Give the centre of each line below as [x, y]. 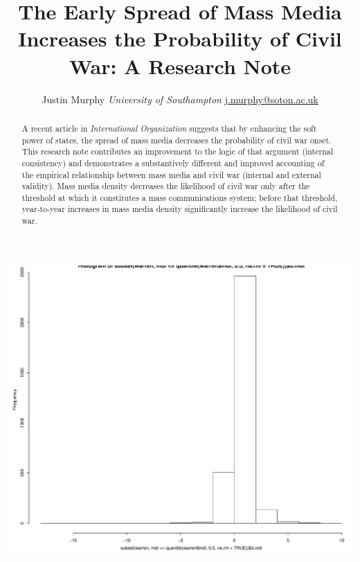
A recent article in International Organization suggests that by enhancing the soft [169, 128]
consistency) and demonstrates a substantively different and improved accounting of [173, 163]
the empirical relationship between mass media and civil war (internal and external [171, 174]
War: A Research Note [180, 65]
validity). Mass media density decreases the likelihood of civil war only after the [166, 186]
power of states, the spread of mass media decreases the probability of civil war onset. [177, 140]
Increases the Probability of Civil [180, 38]
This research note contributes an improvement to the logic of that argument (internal [178, 151]
